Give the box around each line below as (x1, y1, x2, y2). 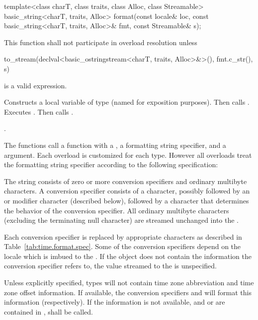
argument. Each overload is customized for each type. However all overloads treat (4, 149, 252, 160)
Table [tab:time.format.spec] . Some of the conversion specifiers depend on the (4, 241, 241, 252)
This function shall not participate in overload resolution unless (4, 37, 197, 47)
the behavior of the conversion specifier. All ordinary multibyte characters (4, 205, 229, 215)
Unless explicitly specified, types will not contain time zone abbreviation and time (4, 277, 254, 288)
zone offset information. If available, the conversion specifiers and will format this (4, 287, 252, 297)
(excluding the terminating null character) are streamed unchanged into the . (4, 215, 239, 225)
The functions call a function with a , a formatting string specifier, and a (4, 139, 226, 150)
